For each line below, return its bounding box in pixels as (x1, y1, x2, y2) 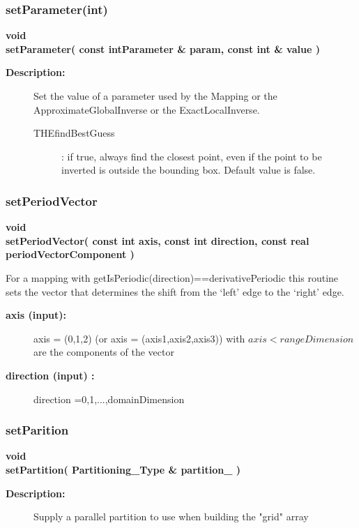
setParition (6, 421, 69, 439)
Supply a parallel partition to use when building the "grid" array (33, 509, 309, 524)
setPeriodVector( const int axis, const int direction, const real (6, 233, 310, 248)
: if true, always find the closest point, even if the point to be (61, 149, 322, 163)
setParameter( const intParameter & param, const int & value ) (6, 41, 320, 56)
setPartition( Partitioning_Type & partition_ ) (6, 462, 241, 476)
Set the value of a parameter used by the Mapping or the (33, 89, 277, 103)
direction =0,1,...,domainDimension (33, 391, 185, 406)
